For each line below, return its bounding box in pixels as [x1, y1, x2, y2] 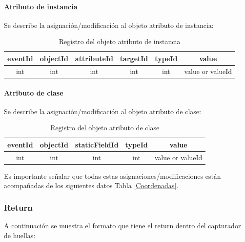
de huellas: [4, 230, 36, 240]
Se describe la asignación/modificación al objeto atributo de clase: [4, 106, 201, 116]
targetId [120, 53, 148, 63]
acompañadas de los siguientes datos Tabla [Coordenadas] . [4, 180, 179, 191]
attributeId [75, 53, 113, 63]
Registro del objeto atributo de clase [50, 122, 160, 133]
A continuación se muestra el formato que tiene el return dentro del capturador [4, 220, 241, 231]
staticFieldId [75, 139, 119, 149]
